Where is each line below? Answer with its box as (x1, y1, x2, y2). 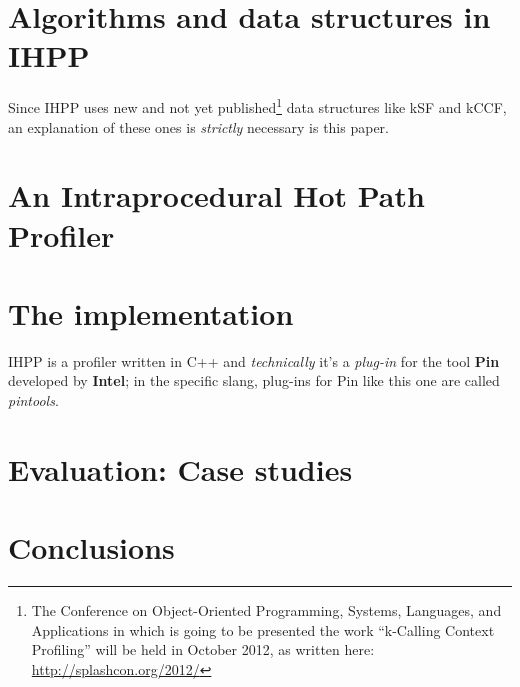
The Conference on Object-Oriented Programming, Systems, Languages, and (31, 600, 502, 621)
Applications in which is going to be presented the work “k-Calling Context (31, 619, 495, 640)
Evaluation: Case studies (8, 448, 353, 489)
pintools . (8, 390, 59, 411)
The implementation (8, 292, 294, 333)
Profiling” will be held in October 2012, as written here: (31, 639, 375, 660)
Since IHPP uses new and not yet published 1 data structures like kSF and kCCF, (8, 94, 507, 117)
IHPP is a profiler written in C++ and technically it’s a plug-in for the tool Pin (8, 350, 500, 371)
